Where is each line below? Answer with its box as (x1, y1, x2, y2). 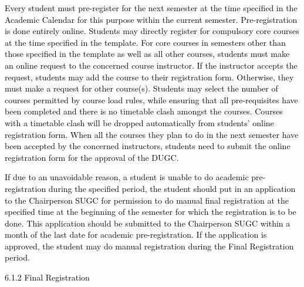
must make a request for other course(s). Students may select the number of (5, 82, 278, 94)
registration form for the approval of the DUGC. (5, 151, 179, 163)
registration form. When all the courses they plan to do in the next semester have (5, 128, 299, 140)
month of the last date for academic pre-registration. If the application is (5, 228, 267, 241)
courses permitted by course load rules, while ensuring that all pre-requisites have (5, 93, 298, 106)
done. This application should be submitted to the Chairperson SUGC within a (5, 217, 291, 229)
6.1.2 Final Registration (5, 271, 90, 283)
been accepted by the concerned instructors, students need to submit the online (5, 140, 291, 152)
